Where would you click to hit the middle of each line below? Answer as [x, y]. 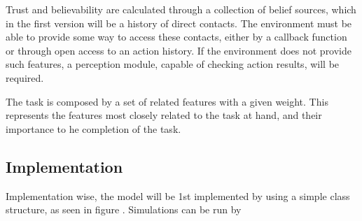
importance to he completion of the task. [93, 128]
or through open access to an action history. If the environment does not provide [179, 50]
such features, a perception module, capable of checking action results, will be [173, 64]
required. [25, 77]
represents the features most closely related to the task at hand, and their [164, 115]
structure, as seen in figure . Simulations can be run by [124, 209]
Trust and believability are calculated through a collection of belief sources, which [181, 9]
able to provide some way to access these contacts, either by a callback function [176, 37]
